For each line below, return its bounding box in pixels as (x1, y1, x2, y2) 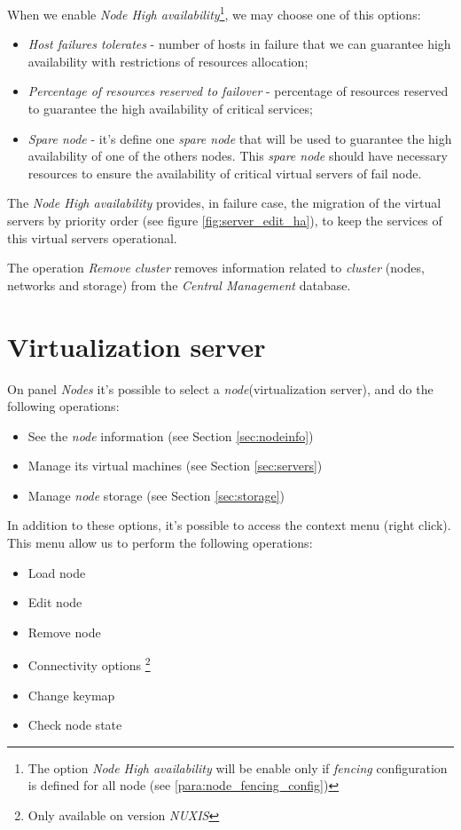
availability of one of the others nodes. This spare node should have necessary (27, 146, 448, 165)
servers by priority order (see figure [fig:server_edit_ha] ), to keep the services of (7, 211, 442, 229)
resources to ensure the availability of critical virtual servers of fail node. (27, 163, 422, 182)
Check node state (27, 715, 122, 734)
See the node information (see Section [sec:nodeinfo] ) (27, 426, 314, 445)
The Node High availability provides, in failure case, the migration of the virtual (7, 194, 441, 212)
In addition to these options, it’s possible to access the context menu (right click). (7, 516, 451, 534)
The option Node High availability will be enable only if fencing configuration (27, 758, 448, 777)
